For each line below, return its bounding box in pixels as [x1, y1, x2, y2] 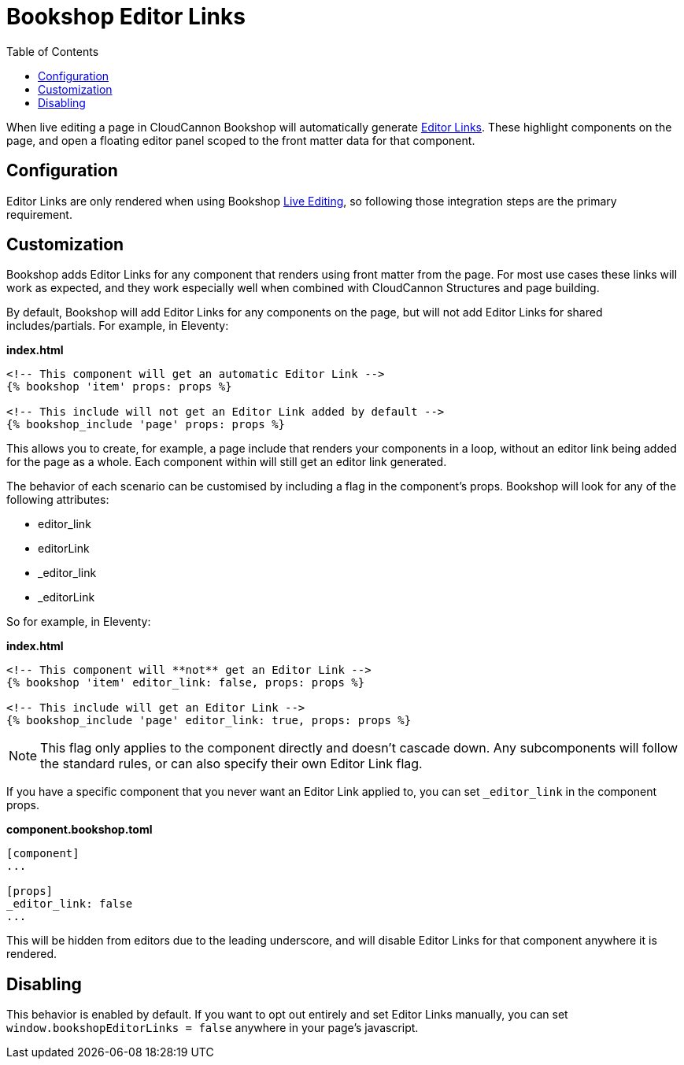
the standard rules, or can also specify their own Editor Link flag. [40, 756, 423, 772]
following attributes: [6, 493, 109, 507]
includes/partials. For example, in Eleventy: [6, 319, 229, 333]
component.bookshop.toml [6, 823, 153, 837]
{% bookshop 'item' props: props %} [6, 380, 232, 394]
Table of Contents [6, 44, 99, 58]
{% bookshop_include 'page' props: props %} [6, 418, 286, 431]
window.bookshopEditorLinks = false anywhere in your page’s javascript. [6, 1021, 419, 1035]
